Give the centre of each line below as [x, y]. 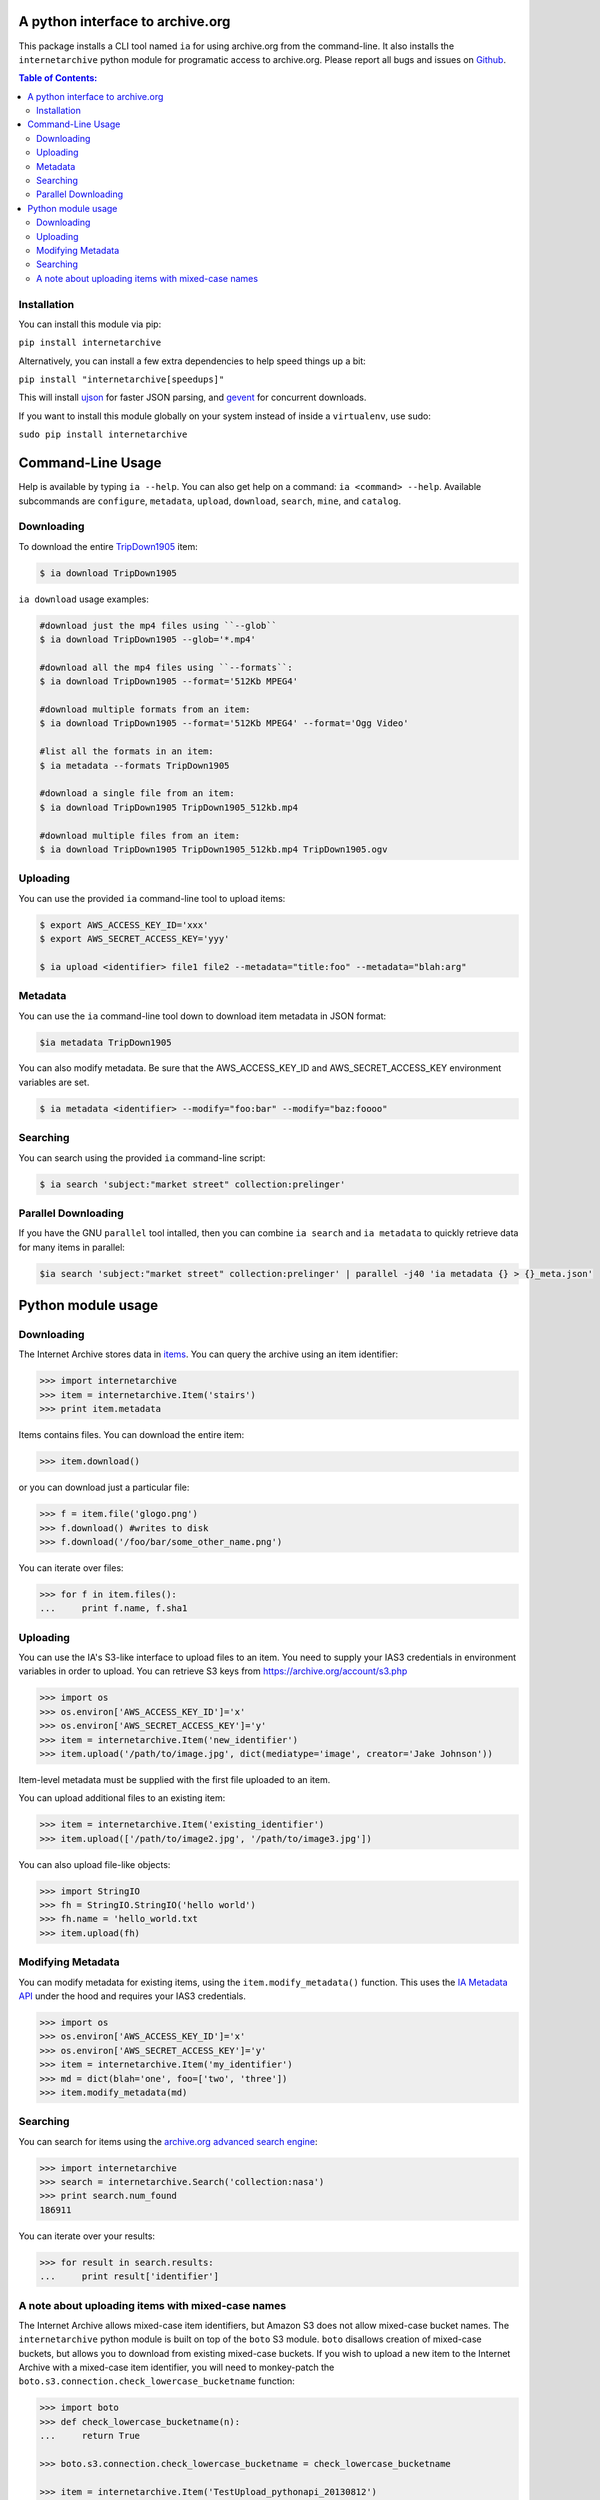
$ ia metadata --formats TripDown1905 [134, 765]
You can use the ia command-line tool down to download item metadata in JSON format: [202, 1016]
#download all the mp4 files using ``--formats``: [166, 667]
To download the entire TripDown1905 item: [108, 546]
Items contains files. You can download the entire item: [131, 1435]
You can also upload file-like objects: [94, 1864]
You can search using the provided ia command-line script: [142, 1157]
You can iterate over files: [71, 1567]
